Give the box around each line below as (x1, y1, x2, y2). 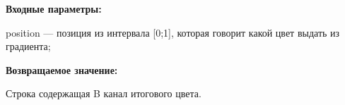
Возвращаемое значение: (6, 62, 118, 77)
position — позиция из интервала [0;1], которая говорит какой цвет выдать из (6, 25, 340, 39)
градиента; (6, 39, 51, 54)
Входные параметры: (6, 1, 102, 16)
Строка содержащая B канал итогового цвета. (6, 86, 201, 101)
